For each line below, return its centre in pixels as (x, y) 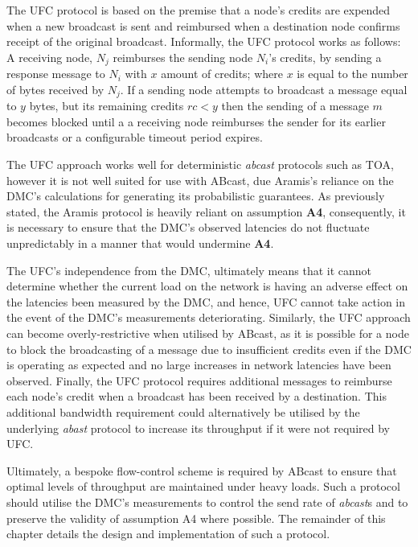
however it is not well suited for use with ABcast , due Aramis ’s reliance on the (200, 180)
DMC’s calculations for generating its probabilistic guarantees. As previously (196, 196)
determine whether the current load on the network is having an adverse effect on (207, 286)
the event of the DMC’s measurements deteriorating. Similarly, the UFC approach (209, 317)
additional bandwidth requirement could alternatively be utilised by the (183, 411)
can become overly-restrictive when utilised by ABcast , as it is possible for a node (208, 333)
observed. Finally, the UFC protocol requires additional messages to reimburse (199, 380)
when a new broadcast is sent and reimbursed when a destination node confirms (203, 25)
